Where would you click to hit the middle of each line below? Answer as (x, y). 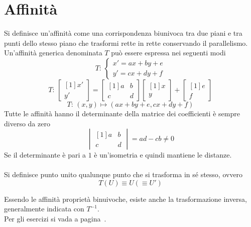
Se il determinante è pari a (45, 155)
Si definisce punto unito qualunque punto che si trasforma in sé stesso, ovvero (123, 174)
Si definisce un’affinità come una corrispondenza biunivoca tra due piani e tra (123, 33)
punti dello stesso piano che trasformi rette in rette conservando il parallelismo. (126, 43)
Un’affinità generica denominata (53, 53)
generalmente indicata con (44, 209)
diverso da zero (27, 123)
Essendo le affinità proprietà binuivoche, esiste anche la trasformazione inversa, (125, 199)
